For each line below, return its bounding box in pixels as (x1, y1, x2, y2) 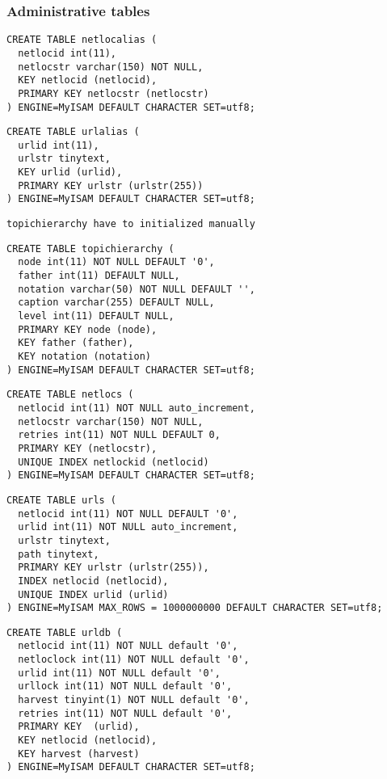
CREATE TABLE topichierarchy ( (6, 242, 175, 255)
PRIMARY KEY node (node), (18, 323, 158, 335)
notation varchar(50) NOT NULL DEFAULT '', (18, 283, 255, 295)
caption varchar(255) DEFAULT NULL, (18, 297, 215, 309)
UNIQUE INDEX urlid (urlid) (18, 588, 169, 600)
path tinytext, (18, 548, 99, 560)
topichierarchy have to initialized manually (6, 218, 255, 230)
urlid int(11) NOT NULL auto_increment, (18, 521, 238, 533)
